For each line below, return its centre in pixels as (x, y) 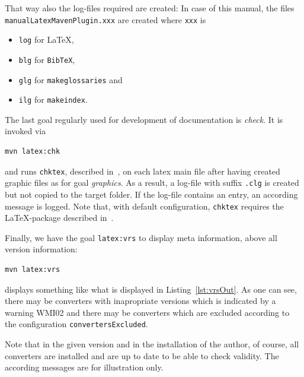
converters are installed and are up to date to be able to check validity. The (142, 355)
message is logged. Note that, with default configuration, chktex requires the (144, 206)
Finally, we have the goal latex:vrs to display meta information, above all (141, 237)
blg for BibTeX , (47, 59)
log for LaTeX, (46, 39)
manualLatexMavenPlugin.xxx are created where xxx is (105, 19)
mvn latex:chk (33, 152)
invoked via (25, 131)
